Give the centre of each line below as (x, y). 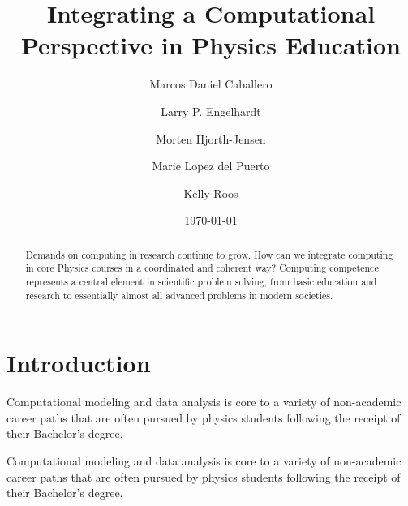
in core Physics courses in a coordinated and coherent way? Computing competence (202, 268)
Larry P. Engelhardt (211, 111)
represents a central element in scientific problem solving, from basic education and (201, 281)
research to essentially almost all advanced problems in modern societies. (179, 295)
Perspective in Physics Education (211, 45)
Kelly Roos (211, 193)
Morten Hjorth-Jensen (211, 138)
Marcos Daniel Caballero (211, 84)
